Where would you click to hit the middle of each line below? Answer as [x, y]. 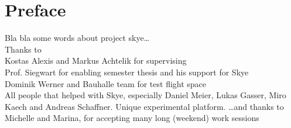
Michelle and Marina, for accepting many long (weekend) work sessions [132, 118]
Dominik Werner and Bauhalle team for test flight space [106, 83]
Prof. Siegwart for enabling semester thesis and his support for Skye [127, 72]
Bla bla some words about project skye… [77, 38]
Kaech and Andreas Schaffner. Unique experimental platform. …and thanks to [144, 106]
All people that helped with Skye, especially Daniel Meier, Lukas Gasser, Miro [145, 95]
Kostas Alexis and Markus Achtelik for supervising [96, 60]
